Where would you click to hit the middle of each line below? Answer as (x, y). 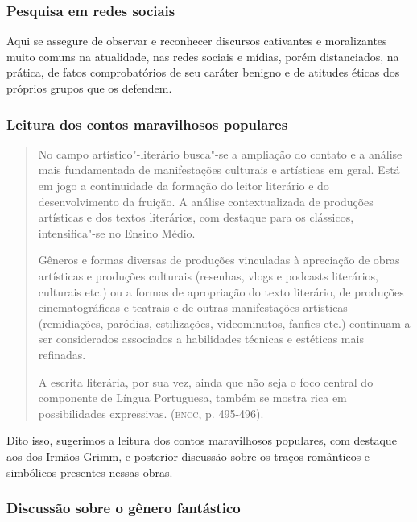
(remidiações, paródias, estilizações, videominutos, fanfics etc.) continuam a (224, 323)
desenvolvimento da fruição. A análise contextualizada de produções (206, 201)
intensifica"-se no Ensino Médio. (117, 232)
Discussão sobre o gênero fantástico (124, 508)
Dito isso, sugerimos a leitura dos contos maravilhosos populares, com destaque (202, 440)
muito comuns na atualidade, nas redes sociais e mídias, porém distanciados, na (203, 56)
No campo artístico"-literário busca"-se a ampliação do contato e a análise (220, 153)
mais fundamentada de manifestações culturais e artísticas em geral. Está (219, 170)
